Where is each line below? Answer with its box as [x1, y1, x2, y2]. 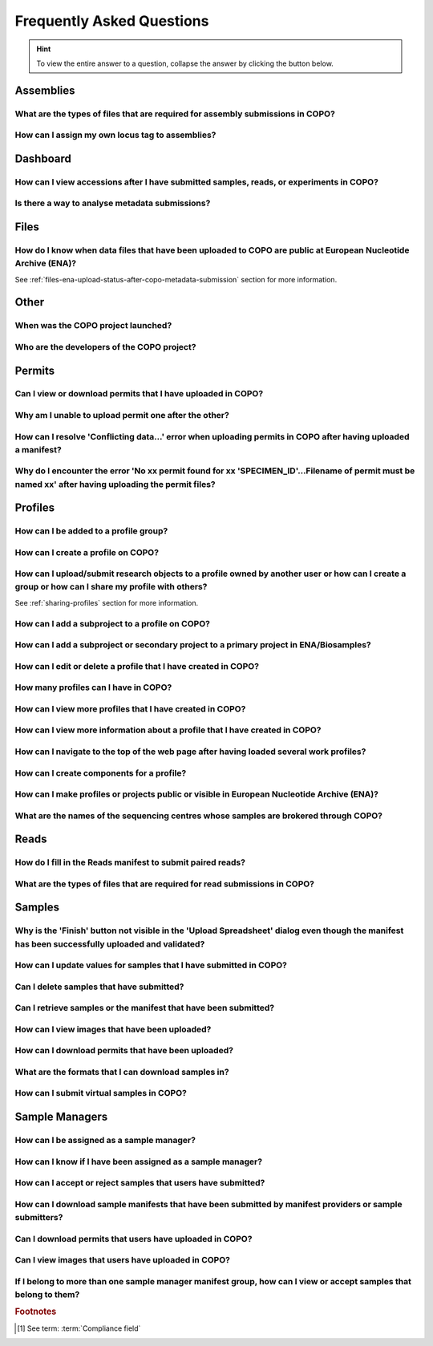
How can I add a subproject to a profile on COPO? [14, 618, 210, 629]
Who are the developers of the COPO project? [14, 341, 196, 352]
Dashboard [14, 152, 71, 165]
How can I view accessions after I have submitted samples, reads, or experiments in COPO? [14, 176, 378, 188]
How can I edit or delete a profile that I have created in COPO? [14, 660, 260, 671]
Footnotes [14, 1306, 57, 1317]
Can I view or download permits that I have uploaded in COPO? [14, 388, 264, 399]
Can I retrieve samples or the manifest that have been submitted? [14, 1003, 275, 1014]
